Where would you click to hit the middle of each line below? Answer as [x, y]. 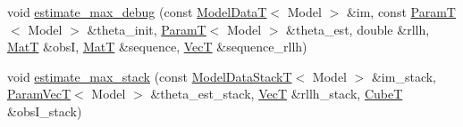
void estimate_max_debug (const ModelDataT [137, 12]
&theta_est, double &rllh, [358, 29]
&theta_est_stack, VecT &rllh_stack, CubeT [277, 94]
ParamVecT [39, 94]
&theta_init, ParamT [147, 29]
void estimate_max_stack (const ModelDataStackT [150, 76]
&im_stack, [404, 76]
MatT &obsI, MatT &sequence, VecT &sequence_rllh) [157, 47]
